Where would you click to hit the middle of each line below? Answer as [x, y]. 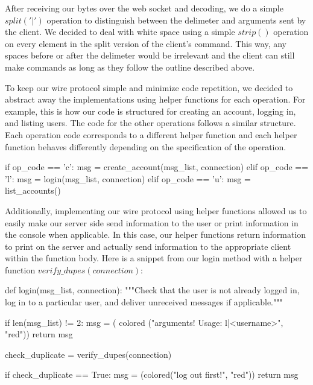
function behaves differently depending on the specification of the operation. [146, 146]
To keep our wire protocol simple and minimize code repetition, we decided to [149, 87]
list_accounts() [33, 190]
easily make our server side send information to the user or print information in [152, 222]
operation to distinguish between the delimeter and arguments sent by [176, 20]
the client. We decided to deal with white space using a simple [120, 32]
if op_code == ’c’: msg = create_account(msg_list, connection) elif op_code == [157, 167]
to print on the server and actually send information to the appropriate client [148, 246]
